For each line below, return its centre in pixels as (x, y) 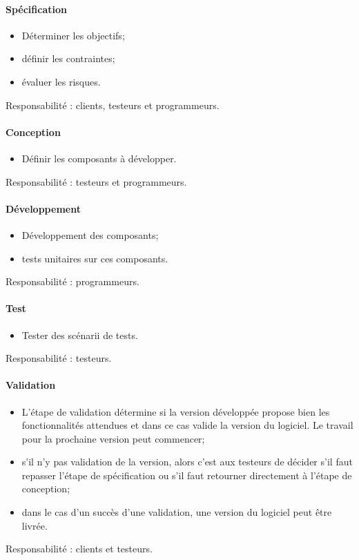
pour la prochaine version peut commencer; (113, 438)
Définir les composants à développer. (99, 158)
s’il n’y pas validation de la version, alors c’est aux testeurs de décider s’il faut (187, 462)
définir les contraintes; (68, 58)
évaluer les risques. (61, 81)
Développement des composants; (90, 234)
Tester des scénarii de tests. (80, 335)
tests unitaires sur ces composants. (95, 258)
